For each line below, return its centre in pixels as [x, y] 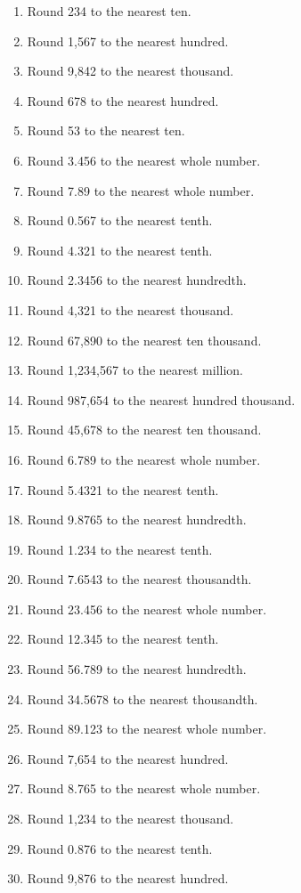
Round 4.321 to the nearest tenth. [120, 250]
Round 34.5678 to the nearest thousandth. [142, 698]
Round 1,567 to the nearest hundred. [128, 41]
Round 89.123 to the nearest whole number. [147, 729]
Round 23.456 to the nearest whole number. [147, 609]
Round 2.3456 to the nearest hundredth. [137, 280]
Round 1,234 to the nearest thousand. [130, 819]
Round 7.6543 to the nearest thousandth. [139, 579]
